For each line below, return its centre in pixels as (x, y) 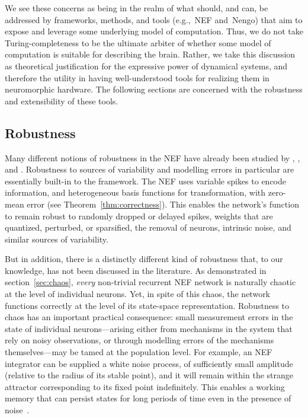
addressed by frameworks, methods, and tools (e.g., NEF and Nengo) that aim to (154, 19)
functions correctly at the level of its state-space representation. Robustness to (147, 305)
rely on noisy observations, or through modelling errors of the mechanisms (139, 340)
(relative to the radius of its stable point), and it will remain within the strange (149, 375)
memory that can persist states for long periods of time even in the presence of (148, 398)
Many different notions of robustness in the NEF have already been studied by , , (153, 157)
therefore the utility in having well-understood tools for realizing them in (137, 77)
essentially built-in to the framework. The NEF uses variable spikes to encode (145, 181)
